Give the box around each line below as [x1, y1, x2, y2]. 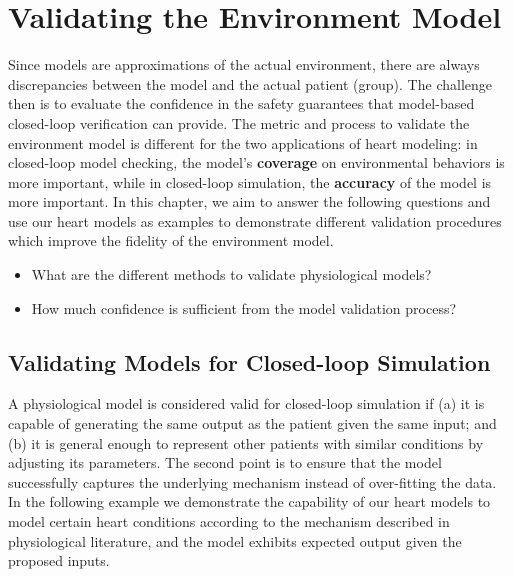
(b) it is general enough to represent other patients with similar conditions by [8, 432, 484, 453]
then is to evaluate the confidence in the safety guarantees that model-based [8, 93, 475, 114]
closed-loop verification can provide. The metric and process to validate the [8, 112, 470, 133]
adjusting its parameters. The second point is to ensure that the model [8, 452, 442, 473]
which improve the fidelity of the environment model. [8, 230, 334, 251]
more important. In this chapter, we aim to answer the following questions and [8, 191, 491, 212]
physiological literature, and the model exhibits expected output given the [8, 530, 462, 551]
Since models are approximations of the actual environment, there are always [8, 54, 480, 75]
